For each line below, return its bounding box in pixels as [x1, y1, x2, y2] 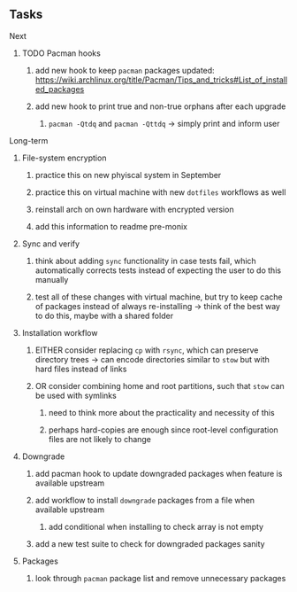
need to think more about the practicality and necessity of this [48, 407, 276, 417]
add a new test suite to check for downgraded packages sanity [34, 538, 265, 549]
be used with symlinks [34, 390, 117, 401]
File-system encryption [21, 152, 107, 163]
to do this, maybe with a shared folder [34, 310, 174, 321]
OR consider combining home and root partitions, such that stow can [34, 380, 285, 391]
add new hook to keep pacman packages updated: [34, 65, 215, 75]
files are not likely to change [48, 433, 152, 444]
